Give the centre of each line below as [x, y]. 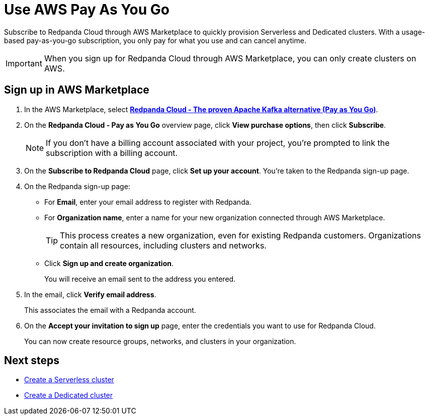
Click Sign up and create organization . [109, 263]
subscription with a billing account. [112, 153]
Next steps [32, 361]
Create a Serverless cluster [69, 380]
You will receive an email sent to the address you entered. [140, 279]
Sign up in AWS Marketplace [77, 90]
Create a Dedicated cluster [69, 395]
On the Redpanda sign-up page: [77, 186]
